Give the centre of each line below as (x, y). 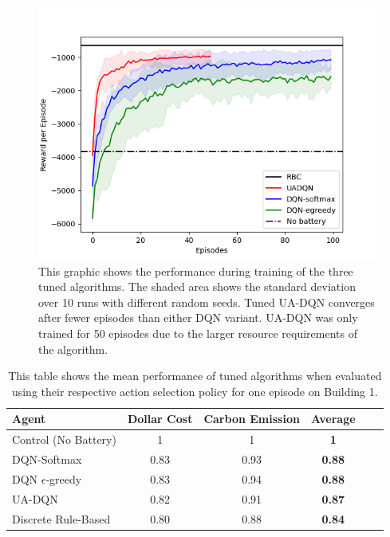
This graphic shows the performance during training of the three (196, 270)
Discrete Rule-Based (61, 518)
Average (333, 419)
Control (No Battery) (64, 439)
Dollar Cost (160, 419)
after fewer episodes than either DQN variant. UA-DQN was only (198, 317)
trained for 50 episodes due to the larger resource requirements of (198, 333)
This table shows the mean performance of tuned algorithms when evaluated (195, 376)
